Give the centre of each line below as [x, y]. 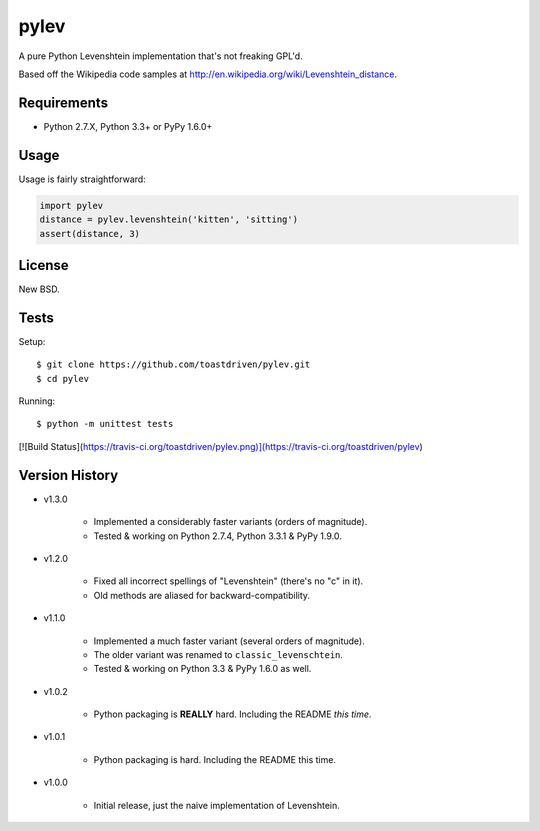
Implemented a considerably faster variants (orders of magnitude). [230, 522]
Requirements [63, 102]
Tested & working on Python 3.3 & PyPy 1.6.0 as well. [202, 669]
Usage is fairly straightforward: [82, 179]
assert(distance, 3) [89, 233]
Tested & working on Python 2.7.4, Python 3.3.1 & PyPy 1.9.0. [217, 536]
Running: [37, 401]
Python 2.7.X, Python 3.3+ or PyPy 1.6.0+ [128, 126]
